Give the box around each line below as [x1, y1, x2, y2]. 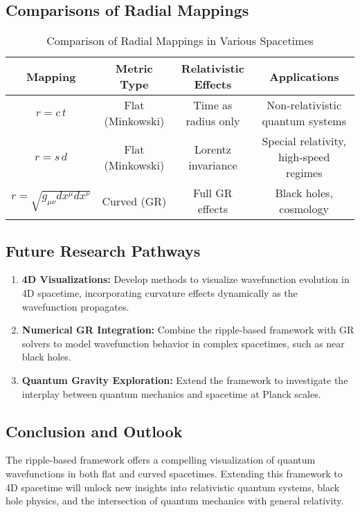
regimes [285, 165, 323, 181]
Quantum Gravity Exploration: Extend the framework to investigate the [21, 372, 348, 387]
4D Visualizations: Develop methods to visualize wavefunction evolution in [21, 272, 350, 286]
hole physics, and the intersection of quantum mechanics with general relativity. [6, 493, 344, 508]
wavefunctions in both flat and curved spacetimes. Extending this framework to [6, 466, 343, 480]
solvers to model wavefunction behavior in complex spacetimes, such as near [21, 336, 345, 350]
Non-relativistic [267, 97, 342, 113]
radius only [186, 113, 240, 129]
